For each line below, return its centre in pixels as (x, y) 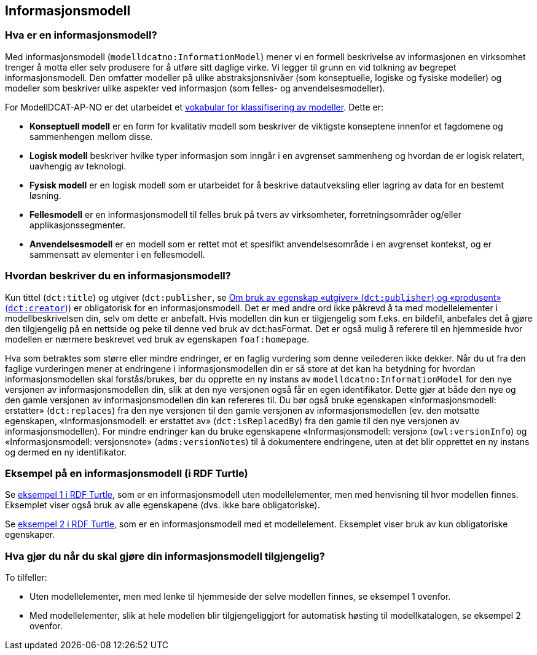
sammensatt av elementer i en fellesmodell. (117, 254)
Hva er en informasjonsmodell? (81, 35)
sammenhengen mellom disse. (91, 136)
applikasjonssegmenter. (78, 225)
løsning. (45, 195)
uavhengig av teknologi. (78, 166)
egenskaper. (30, 535)
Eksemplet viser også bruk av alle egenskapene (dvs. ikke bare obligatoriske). (163, 505)
